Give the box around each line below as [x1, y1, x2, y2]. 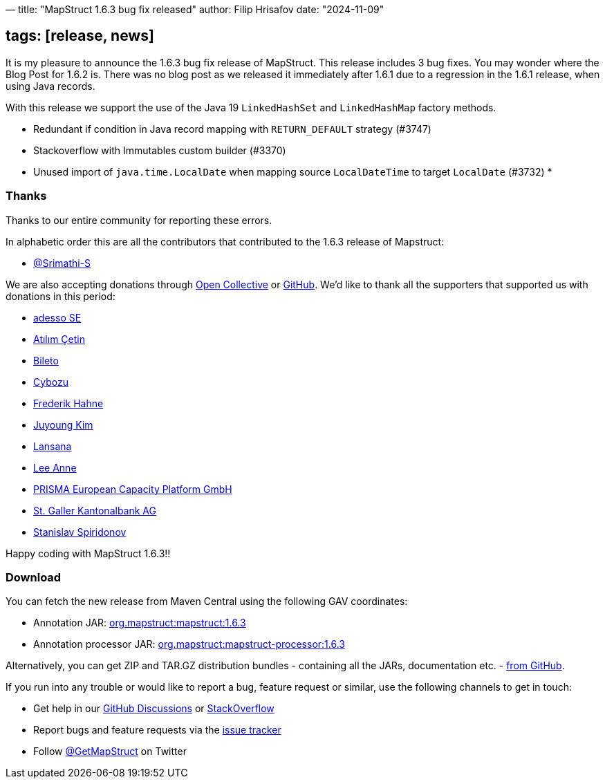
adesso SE [33, 311, 82, 324]
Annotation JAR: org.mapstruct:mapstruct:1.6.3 [33, 617, 246, 629]
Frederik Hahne [33, 397, 104, 409]
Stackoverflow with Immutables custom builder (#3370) [33, 144, 286, 156]
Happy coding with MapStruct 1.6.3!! [6, 547, 171, 559]
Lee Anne [33, 461, 77, 474]
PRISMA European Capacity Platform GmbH [33, 483, 232, 495]
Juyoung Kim [33, 418, 93, 431]
